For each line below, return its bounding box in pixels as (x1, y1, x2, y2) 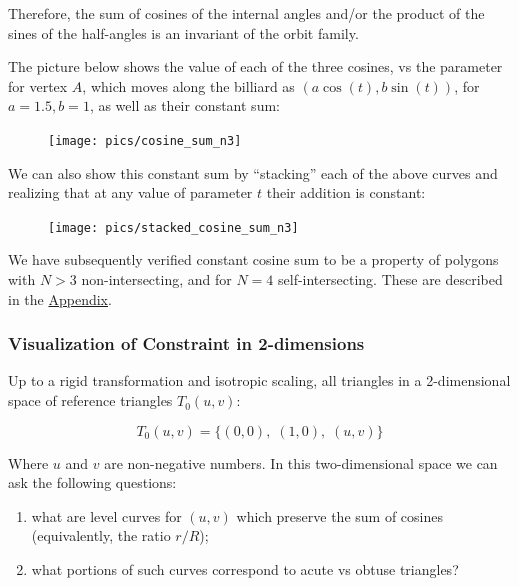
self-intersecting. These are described (278, 269, 503, 290)
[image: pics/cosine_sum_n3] (48, 133, 242, 148)
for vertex (8, 75, 68, 96)
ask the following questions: (8, 472, 177, 493)
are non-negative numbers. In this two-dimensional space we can (104, 452, 498, 473)
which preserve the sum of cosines (236, 505, 443, 526)
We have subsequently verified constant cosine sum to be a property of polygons (8, 249, 499, 270)
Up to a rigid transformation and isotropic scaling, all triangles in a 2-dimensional (8, 370, 511, 391)
